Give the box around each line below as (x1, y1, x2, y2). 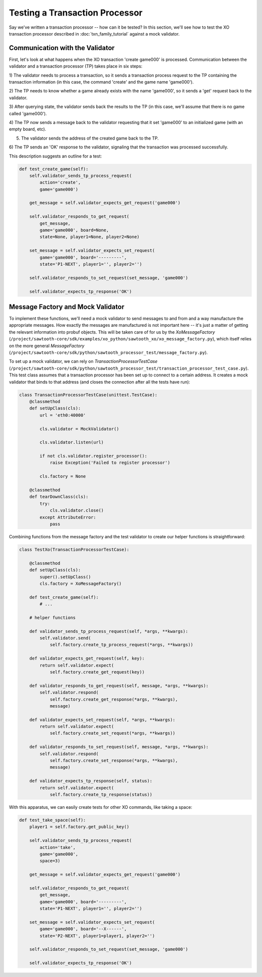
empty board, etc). (9, 126, 46, 132)
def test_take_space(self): (19, 817, 86, 823)
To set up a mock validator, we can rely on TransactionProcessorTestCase (9, 358, 158, 364)
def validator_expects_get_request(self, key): (29, 656, 145, 661)
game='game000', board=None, (39, 228, 109, 233)
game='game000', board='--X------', (39, 926, 127, 932)
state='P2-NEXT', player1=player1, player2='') (39, 933, 155, 939)
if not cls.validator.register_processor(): (39, 453, 147, 459)
